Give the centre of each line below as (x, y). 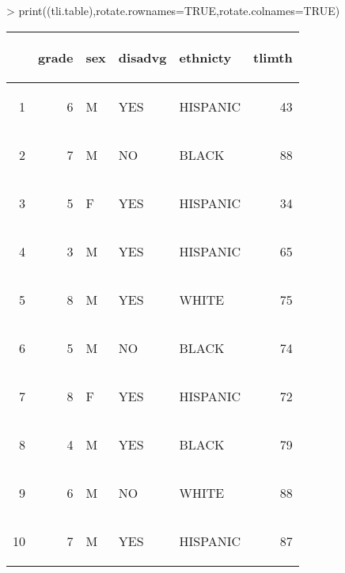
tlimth (273, 57)
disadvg (142, 57)
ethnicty (205, 57)
